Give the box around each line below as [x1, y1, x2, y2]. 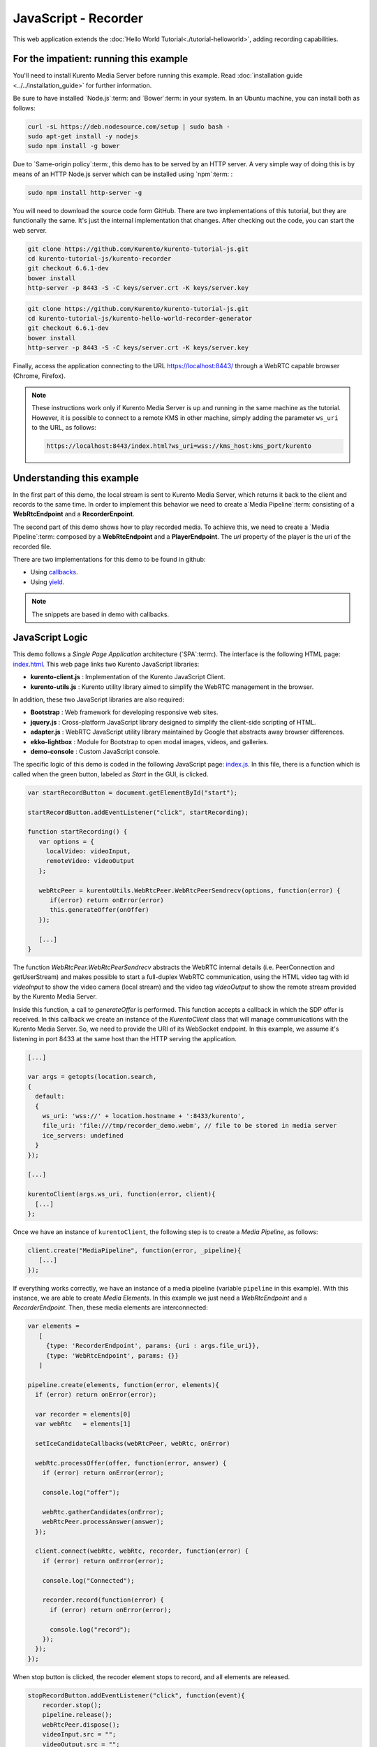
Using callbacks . [30, 568, 78, 577]
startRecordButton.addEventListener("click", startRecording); [27, 808, 249, 816]
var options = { [38, 837, 94, 846]
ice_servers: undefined [42, 1131, 124, 1139]
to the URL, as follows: [31, 423, 97, 432]
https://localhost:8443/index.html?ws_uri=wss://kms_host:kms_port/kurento [46, 442, 312, 450]
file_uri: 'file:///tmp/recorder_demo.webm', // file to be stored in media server [42, 1122, 337, 1130]
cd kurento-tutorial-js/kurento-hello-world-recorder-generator [27, 314, 253, 323]
